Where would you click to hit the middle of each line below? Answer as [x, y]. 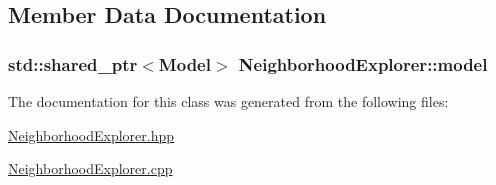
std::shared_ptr [73, 63]
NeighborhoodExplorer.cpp [90, 168]
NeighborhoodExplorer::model [363, 63]
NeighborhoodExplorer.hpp [91, 134]
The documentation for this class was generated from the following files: [228, 101]
